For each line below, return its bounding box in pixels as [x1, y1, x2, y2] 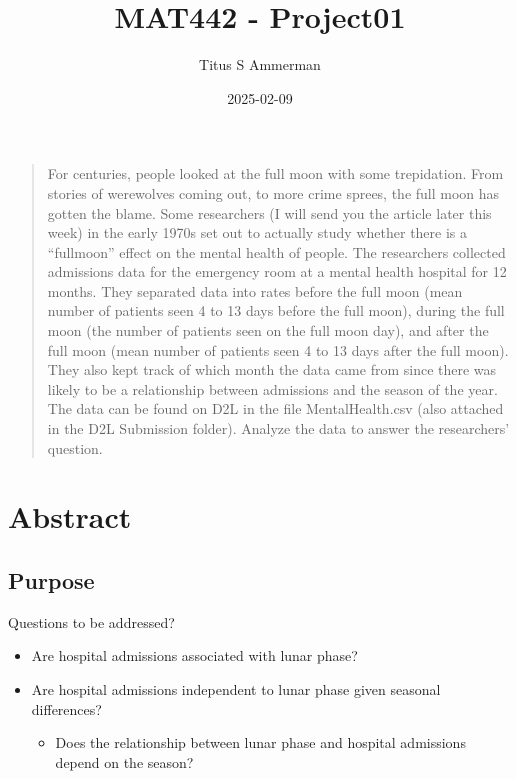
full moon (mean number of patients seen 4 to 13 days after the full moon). [47, 339, 509, 360]
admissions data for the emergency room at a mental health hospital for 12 [47, 261, 507, 282]
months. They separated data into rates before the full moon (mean [47, 280, 463, 301]
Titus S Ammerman [199, 54, 321, 75]
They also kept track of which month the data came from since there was [47, 359, 497, 380]
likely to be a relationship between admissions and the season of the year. [47, 378, 498, 399]
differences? [31, 698, 102, 719]
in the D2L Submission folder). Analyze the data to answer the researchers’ [47, 418, 510, 439]
